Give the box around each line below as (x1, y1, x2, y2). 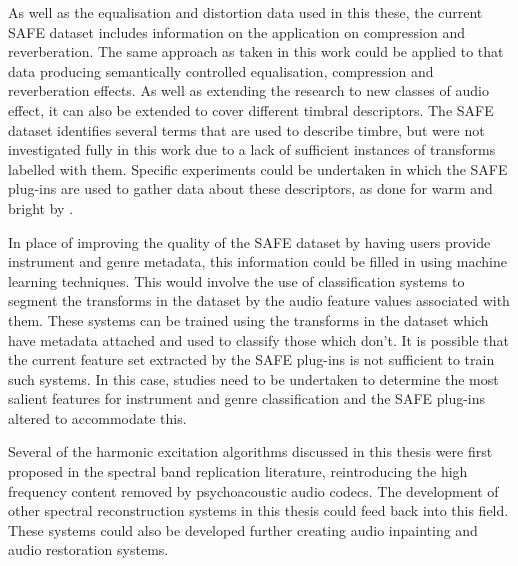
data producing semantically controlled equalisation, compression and (8, 60, 434, 81)
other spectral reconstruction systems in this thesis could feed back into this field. (8, 500, 509, 521)
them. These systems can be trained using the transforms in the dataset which (8, 309, 489, 330)
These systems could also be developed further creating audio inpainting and (8, 519, 478, 540)
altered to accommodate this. (8, 407, 187, 428)
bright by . (8, 197, 74, 218)
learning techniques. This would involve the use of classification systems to (8, 270, 465, 291)
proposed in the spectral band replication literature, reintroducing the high (8, 461, 468, 482)
